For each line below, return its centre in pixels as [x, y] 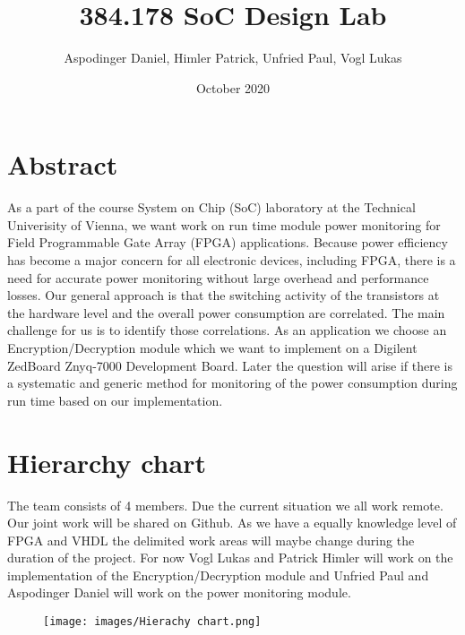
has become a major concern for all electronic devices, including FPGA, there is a [232, 260]
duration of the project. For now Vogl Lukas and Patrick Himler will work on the [230, 558]
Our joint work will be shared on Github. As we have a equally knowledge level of [232, 523]
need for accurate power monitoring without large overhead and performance [218, 277]
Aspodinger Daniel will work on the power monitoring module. [179, 592]
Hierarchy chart [107, 462]
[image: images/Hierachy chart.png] [152, 622]
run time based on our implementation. [115, 400]
